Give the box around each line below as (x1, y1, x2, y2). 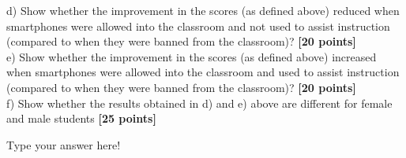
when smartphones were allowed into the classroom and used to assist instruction (6, 64, 400, 80)
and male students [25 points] (6, 110, 156, 127)
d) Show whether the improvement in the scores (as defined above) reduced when (6, 2, 400, 18)
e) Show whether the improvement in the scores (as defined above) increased (6, 48, 377, 64)
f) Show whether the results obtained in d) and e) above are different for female (6, 94, 393, 111)
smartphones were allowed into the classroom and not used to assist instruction (6, 17, 390, 34)
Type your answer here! (6, 136, 121, 152)
